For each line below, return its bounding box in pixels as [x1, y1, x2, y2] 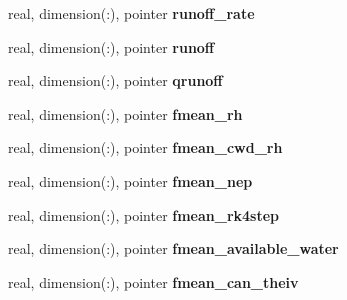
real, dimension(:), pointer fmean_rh [8, 103, 243, 124]
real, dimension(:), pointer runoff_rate [8, 3, 255, 23]
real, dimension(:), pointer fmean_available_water [8, 238, 339, 259]
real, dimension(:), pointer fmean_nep [8, 170, 253, 191]
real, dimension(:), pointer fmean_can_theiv [8, 271, 299, 292]
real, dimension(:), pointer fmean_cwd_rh [8, 137, 283, 158]
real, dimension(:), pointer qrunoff [8, 70, 223, 91]
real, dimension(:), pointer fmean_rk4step [8, 204, 280, 225]
